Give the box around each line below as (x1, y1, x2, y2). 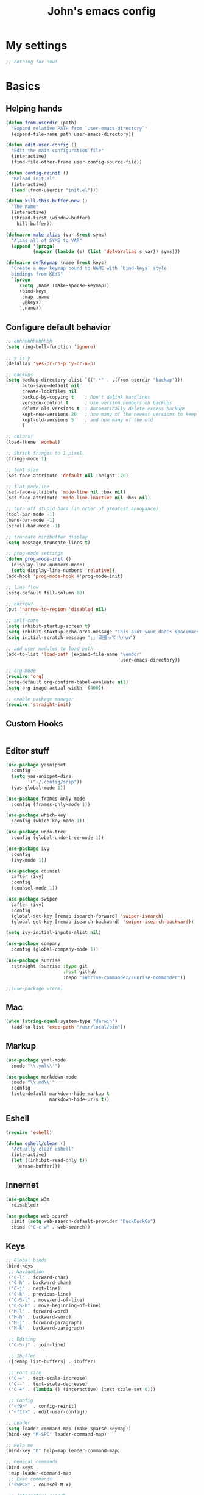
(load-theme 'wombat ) (5, 439, 61, 446)
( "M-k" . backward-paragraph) (8, 1325, 85, 1332)
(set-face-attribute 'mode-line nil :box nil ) (5, 489, 126, 495)
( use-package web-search (5, 1213, 69, 1219)
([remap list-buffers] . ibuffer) (8, 1358, 96, 1365)
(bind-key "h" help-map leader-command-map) (5, 1448, 121, 1454)
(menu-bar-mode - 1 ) (5, 517, 55, 523)
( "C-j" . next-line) (8, 1285, 61, 1292)
